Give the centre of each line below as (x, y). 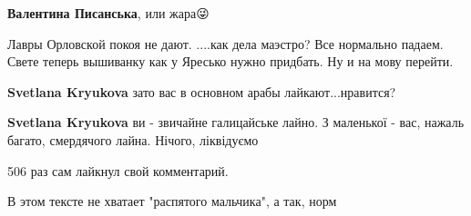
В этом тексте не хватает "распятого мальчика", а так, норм (172, 201)
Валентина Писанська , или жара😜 (108, 13)
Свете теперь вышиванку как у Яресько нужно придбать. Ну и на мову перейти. (230, 61)
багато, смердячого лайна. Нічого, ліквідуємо (133, 139)
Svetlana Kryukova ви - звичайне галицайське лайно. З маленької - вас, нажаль (236, 122)
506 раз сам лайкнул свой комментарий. (118, 170)
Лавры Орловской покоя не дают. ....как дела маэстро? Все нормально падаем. (225, 43)
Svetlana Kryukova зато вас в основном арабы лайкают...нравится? (202, 91)
